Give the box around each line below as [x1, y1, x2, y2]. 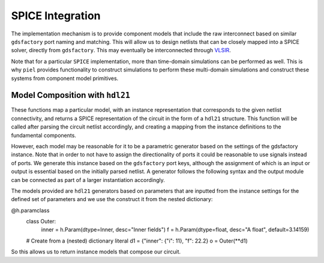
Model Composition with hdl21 [11, 90, 130, 100]
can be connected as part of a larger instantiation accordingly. [11, 176, 165, 183]
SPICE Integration [11, 9, 101, 22]
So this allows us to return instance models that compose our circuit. [11, 248, 181, 255]
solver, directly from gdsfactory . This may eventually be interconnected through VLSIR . [11, 47, 231, 54]
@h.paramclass [11, 207, 50, 214]
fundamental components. [11, 131, 76, 139]
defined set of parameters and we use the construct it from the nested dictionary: [11, 196, 213, 203]
